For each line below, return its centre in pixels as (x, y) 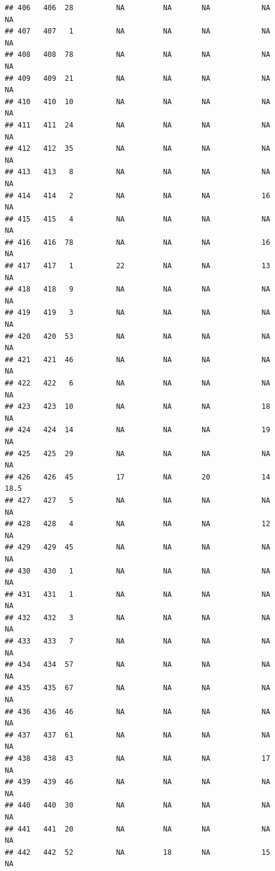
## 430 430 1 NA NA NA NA (137, 571)
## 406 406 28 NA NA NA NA (137, 8)
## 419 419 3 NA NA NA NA (137, 313)
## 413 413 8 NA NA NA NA (137, 172)
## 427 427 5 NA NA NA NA (137, 500)
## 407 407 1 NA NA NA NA (137, 31)
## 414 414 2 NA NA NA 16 (137, 195)
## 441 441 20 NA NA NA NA (137, 829)
